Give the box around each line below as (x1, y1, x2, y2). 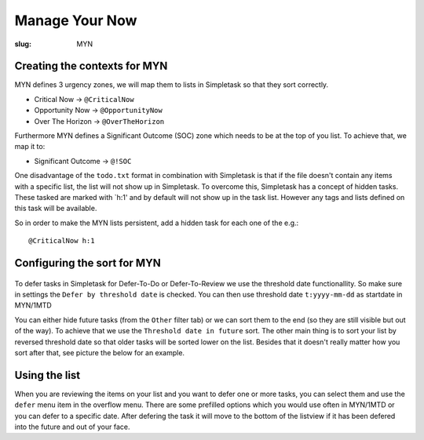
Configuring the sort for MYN (14, 256, 161, 270)
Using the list (14, 369, 81, 382)
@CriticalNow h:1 (28, 236, 95, 245)
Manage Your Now (14, 12, 137, 29)
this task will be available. (14, 204, 97, 213)
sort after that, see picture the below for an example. (14, 347, 185, 357)
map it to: (14, 142, 46, 151)
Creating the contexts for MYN (14, 60, 168, 73)
